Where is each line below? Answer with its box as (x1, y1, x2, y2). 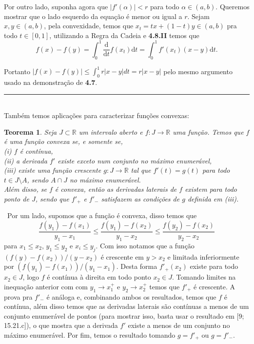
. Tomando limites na (172, 272, 236, 282)
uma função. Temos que (173, 126, 244, 137)
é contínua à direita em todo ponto (47, 272, 151, 282)
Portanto (4, 66, 30, 76)
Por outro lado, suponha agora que (4, 1, 108, 11)
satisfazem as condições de (101, 193, 180, 203)
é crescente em (100, 251, 144, 262)
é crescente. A (194, 281, 235, 291)
